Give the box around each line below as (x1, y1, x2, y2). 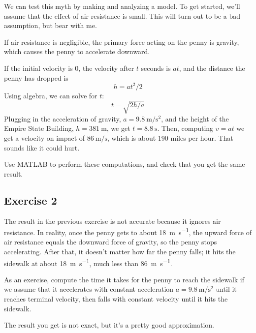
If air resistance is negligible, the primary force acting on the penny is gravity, (4, 36, 239, 47)
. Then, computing (157, 123, 214, 133)
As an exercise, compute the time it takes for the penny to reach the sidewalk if (4, 274, 245, 284)
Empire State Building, (4, 123, 74, 133)
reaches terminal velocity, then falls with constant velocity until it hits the (4, 294, 228, 304)
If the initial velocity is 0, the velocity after (4, 62, 134, 73)
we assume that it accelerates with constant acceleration (4, 284, 174, 294)
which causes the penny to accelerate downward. (4, 46, 150, 57)
